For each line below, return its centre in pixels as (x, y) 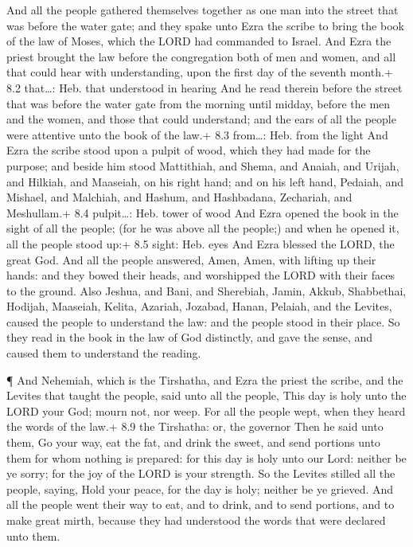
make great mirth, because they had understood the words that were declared (196, 520)
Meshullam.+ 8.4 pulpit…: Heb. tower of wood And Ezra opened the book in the (203, 212)
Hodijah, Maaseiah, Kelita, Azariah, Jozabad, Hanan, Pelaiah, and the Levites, (199, 306)
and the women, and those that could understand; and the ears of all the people (201, 119)
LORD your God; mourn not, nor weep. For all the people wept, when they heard (206, 410)
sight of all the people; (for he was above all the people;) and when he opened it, (203, 228)
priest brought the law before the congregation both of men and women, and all (201, 56)
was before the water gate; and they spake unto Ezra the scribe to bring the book (205, 25)
